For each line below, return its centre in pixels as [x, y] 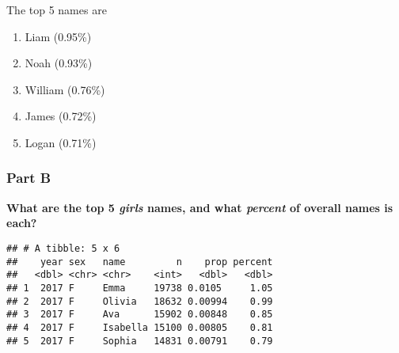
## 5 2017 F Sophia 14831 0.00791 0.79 [140, 341]
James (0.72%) [61, 116]
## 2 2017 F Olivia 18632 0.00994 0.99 [140, 301]
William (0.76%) [65, 89]
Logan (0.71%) [61, 142]
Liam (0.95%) [58, 36]
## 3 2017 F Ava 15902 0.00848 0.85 [140, 315]
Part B [29, 178]
